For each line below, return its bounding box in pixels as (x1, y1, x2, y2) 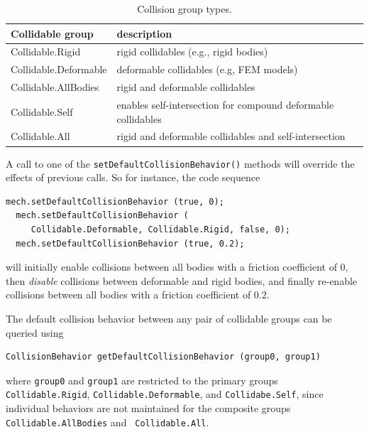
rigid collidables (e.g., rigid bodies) (116, 44, 268, 59)
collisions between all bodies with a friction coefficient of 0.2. (6, 287, 270, 302)
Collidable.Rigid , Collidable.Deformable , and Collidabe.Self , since (6, 387, 324, 401)
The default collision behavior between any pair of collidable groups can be (6, 310, 332, 325)
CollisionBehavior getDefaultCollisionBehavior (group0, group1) (6, 352, 321, 362)
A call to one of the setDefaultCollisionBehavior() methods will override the (6, 156, 355, 171)
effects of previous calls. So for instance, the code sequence (6, 170, 260, 185)
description (116, 26, 172, 40)
